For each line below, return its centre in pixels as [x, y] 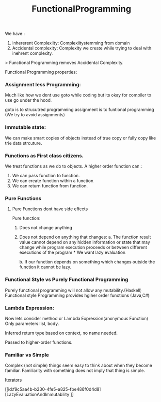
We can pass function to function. [46, 176]
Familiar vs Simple [27, 355]
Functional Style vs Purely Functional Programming [67, 279]
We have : [15, 34]
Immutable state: [25, 127]
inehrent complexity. [32, 53]
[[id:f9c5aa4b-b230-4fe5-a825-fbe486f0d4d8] [53, 389]
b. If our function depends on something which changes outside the [87, 262]
